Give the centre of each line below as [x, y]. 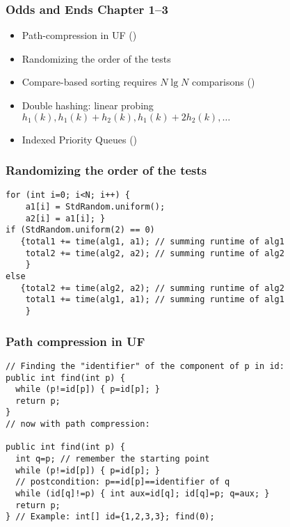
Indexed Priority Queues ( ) [80, 139]
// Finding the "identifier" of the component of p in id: [145, 366]
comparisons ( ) [223, 82]
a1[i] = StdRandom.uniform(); [95, 207]
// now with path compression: [78, 424]
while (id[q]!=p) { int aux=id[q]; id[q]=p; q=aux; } [143, 494]
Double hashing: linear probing [88, 105]
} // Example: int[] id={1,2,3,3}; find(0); [110, 517]
